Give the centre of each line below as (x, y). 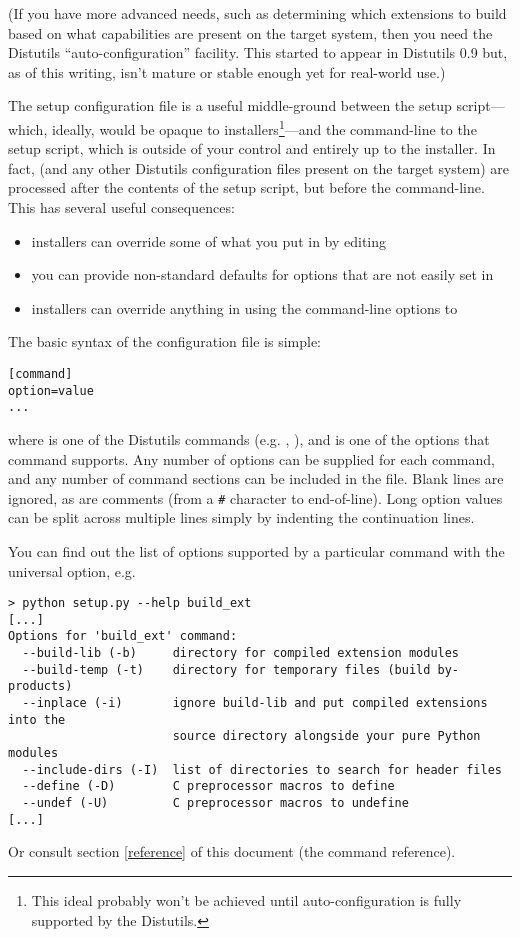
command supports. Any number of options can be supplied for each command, (251, 458)
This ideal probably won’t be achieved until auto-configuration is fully (246, 899)
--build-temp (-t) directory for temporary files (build (226, 669)
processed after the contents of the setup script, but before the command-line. (246, 187)
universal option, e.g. (72, 570)
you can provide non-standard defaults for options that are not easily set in (262, 274)
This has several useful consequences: (121, 207)
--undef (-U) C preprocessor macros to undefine (215, 803)
